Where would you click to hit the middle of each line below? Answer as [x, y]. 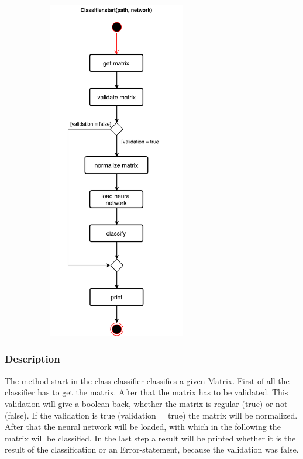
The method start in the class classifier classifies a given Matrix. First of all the [147, 380]
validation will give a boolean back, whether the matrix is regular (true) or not [146, 403]
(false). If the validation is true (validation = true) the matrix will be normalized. [151, 415]
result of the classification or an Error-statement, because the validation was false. [152, 449]
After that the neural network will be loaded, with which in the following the [143, 427]
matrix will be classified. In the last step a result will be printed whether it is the [150, 438]
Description [32, 359]
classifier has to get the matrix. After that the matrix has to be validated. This [147, 392]
